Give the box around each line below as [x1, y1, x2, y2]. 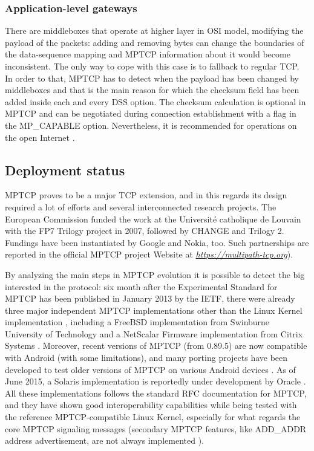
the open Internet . [5, 131, 75, 143]
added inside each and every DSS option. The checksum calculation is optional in [5, 95, 306, 108]
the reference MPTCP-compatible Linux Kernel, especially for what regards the [5, 410, 301, 423]
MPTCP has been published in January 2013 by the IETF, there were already [5, 292, 295, 305]
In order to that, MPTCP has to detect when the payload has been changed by [5, 71, 299, 84]
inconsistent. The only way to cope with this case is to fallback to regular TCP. [5, 60, 299, 72]
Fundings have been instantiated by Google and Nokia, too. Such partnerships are [5, 236, 309, 248]
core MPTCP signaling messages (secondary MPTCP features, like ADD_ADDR [5, 422, 307, 435]
